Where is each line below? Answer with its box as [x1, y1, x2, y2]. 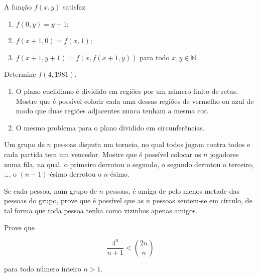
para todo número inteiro [4, 263, 81, 274]
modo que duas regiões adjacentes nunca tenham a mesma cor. [16, 105, 209, 116]
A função [4, 2, 32, 12]
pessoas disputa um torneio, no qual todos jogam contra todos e [53, 139, 250, 150]
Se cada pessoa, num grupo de [4, 185, 97, 196]
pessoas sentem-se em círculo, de [152, 195, 252, 206]
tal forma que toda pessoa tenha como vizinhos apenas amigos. [4, 205, 198, 215]
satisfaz [63, 2, 85, 12]
